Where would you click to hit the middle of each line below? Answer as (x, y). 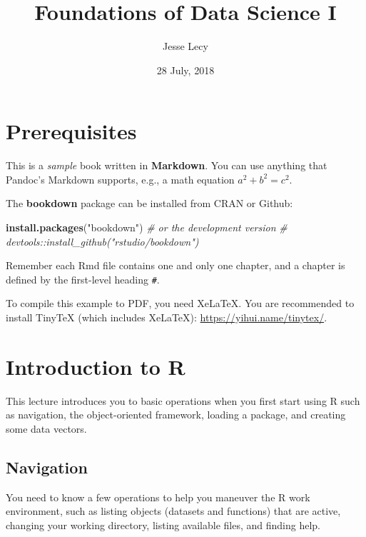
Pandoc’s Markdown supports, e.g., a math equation (120, 179)
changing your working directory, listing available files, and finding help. (163, 525)
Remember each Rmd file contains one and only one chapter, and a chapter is (176, 265)
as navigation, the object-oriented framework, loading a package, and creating (176, 415)
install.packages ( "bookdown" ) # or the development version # (147, 227)
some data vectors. (46, 428)
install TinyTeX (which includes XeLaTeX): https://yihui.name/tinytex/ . (167, 317)
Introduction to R (96, 366)
